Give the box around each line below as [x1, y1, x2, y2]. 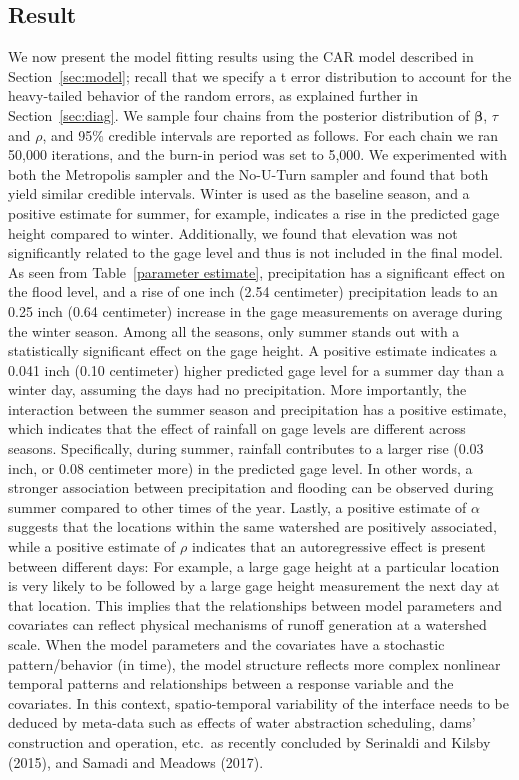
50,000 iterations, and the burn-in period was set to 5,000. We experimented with [8, 144, 507, 165]
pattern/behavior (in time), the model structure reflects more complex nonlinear [8, 653, 501, 674]
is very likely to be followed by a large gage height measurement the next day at [8, 575, 500, 596]
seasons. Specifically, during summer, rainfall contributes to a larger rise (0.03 [8, 438, 484, 459]
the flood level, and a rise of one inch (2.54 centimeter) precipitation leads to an [8, 281, 498, 302]
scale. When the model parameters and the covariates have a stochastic [8, 634, 445, 655]
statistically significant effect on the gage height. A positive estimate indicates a [8, 340, 497, 361]
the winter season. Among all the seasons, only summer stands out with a [8, 320, 460, 341]
